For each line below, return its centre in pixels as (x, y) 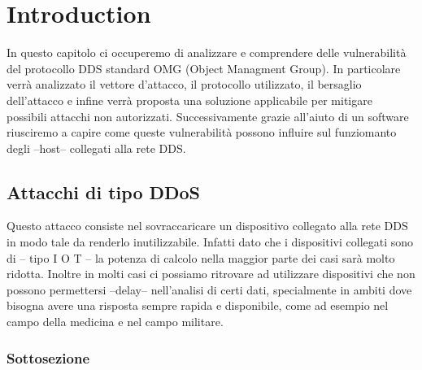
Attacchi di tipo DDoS (104, 192)
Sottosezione (48, 357)
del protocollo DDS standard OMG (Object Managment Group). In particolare (204, 68)
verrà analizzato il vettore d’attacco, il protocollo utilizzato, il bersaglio (184, 84)
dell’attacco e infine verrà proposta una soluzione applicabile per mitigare (189, 100)
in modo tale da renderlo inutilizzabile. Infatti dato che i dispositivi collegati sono (210, 242)
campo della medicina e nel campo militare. (115, 322)
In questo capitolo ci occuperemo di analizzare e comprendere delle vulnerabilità (207, 52)
